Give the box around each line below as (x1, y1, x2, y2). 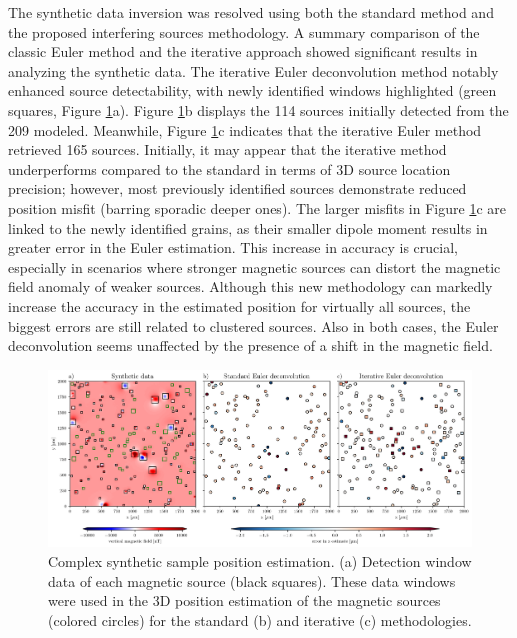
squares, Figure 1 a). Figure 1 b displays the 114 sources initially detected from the (8, 99, 509, 120)
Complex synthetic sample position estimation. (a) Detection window (48, 551, 472, 572)
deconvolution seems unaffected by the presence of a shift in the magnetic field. (8, 335, 493, 356)
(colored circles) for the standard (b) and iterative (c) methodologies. (48, 609, 472, 630)
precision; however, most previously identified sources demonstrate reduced (8, 178, 467, 199)
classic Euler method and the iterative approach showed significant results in (8, 41, 478, 62)
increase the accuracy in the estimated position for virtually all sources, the (8, 295, 471, 316)
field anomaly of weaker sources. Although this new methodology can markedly (8, 276, 493, 297)
